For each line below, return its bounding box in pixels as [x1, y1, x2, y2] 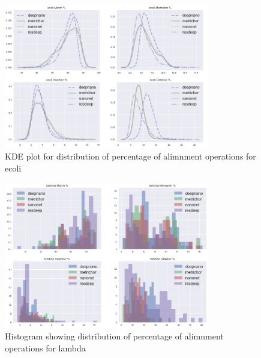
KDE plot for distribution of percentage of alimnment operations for [5, 150, 256, 163]
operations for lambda [5, 341, 86, 354]
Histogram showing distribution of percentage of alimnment [5, 330, 224, 342]
